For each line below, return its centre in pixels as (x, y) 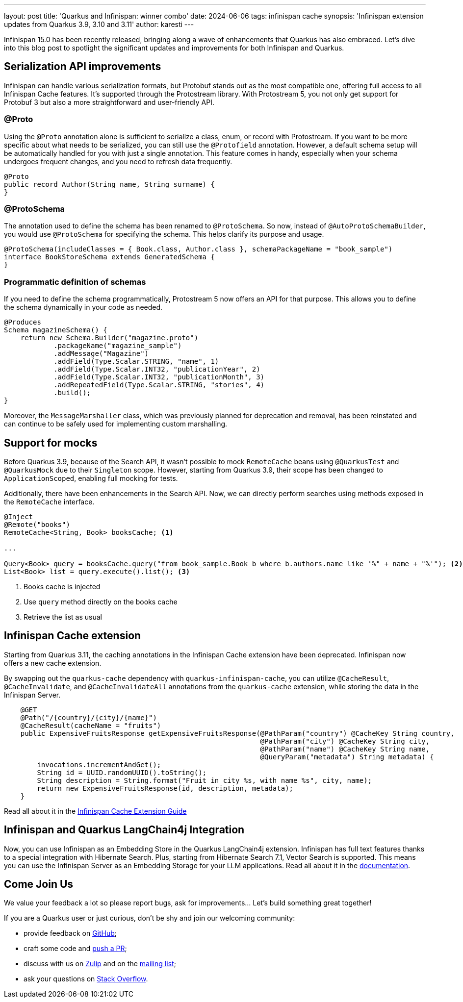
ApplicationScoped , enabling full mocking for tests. (91, 478)
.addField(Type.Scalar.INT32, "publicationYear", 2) (157, 369)
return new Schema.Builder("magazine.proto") (109, 338)
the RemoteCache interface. (49, 501)
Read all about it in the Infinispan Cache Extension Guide (95, 811)
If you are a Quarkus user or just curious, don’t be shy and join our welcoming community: (150, 918)
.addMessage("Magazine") (101, 354)
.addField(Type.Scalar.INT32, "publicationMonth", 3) (159, 377)
